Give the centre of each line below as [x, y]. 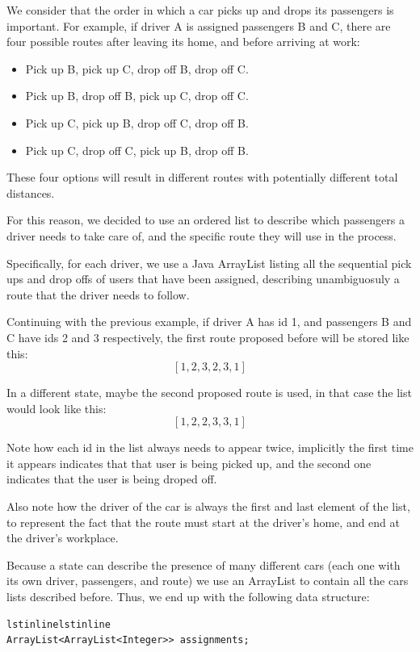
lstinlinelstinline [59, 624]
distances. [31, 192]
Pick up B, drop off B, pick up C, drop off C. [137, 96]
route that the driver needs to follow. [98, 294]
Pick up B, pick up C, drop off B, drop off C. [137, 68]
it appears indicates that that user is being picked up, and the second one [189, 463]
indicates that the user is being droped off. [112, 479]
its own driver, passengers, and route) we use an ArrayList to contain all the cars [208, 581]
